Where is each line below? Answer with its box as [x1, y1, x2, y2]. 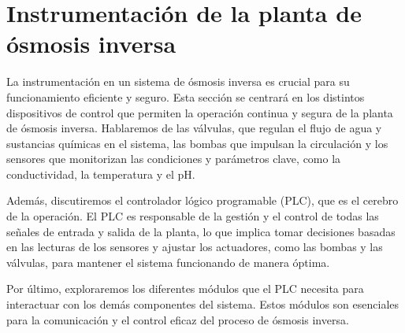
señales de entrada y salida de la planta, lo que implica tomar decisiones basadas [6, 223, 396, 239]
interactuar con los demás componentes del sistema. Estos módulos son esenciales [6, 296, 399, 313]
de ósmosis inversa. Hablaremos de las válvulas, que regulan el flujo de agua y [6, 120, 382, 136]
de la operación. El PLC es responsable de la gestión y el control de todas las [6, 208, 379, 224]
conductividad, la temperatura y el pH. [6, 165, 195, 182]
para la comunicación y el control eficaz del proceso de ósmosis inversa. [6, 311, 349, 327]
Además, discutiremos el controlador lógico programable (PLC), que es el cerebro [6, 192, 399, 209]
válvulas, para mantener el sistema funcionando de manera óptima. [6, 253, 330, 270]
